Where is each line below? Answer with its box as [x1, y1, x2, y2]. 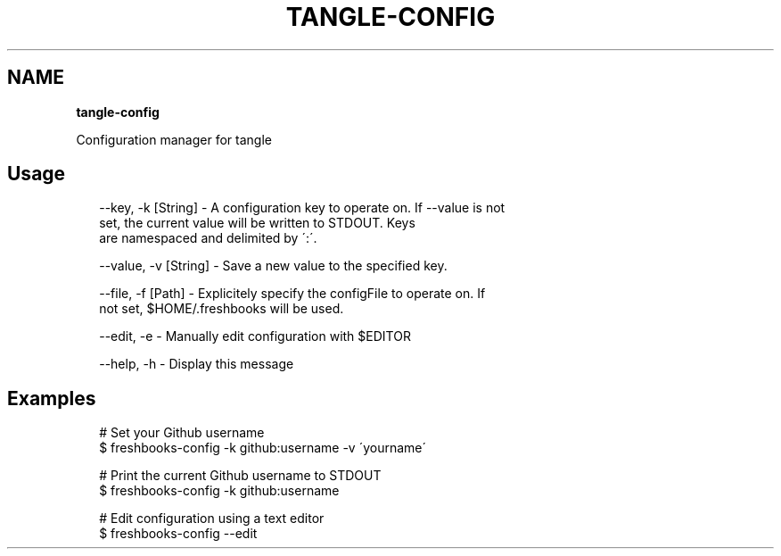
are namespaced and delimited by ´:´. [99, 230, 317, 246]
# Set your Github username [99, 425, 265, 441]
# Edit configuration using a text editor [99, 510, 325, 527]
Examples [7, 386, 96, 410]
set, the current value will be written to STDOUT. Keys [99, 215, 415, 231]
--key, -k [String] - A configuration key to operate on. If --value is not [99, 200, 506, 216]
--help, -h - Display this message [99, 356, 294, 372]
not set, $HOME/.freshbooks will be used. [99, 301, 344, 317]
